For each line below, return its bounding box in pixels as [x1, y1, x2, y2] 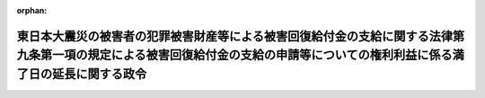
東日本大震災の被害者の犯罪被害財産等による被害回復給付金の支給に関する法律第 [16, 28, 465, 44]
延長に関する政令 [51, 67, 147, 81]
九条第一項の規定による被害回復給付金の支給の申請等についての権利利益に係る [16, 48, 453, 63]
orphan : [16, 5, 48, 15]
